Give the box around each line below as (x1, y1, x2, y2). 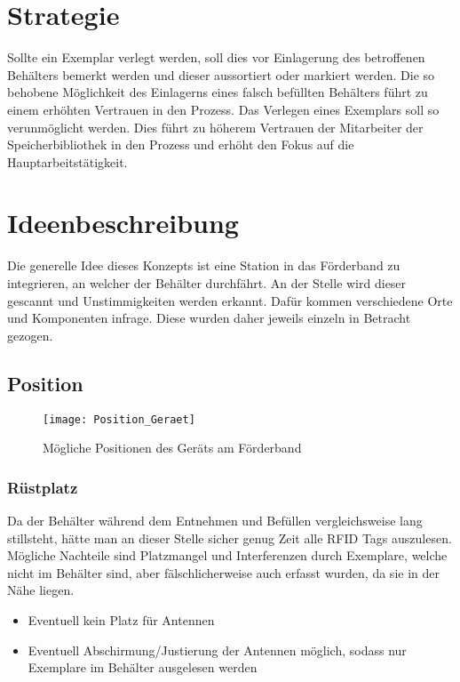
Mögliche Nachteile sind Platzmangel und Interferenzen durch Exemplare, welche (7, 546, 448, 565)
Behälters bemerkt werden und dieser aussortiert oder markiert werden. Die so (7, 65, 435, 84)
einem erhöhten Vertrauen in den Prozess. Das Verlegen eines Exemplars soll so (7, 100, 440, 118)
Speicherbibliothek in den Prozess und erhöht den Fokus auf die (7, 135, 354, 154)
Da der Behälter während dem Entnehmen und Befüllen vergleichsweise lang (7, 511, 423, 530)
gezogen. (7, 325, 53, 344)
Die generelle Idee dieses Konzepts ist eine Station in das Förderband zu (7, 256, 401, 275)
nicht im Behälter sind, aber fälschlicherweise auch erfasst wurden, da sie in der (7, 563, 440, 582)
